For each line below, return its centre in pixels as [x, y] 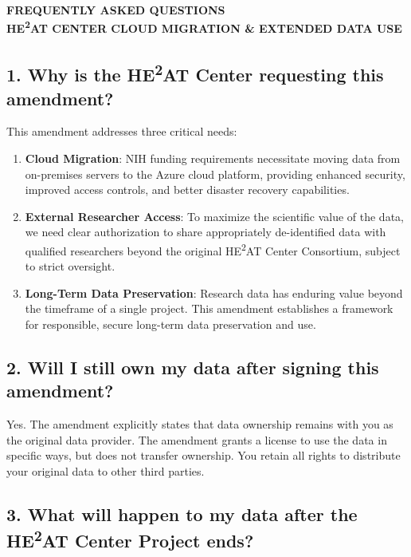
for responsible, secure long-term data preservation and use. [170, 324]
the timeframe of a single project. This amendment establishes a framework [209, 308]
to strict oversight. [70, 266]
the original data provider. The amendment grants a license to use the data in [197, 439]
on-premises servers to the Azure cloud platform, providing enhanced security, [215, 174]
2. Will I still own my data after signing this [193, 367]
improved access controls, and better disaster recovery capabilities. [187, 190]
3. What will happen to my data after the [182, 514]
